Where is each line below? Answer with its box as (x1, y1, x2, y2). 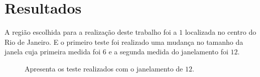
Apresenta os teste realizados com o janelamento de (25, 63, 183, 73)
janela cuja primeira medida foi (5, 46, 101, 57)
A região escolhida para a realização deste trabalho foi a (5, 27, 177, 37)
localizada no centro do (185, 27, 256, 37)
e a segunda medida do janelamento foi (108, 46, 228, 57)
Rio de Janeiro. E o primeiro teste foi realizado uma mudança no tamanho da (5, 36, 243, 47)
